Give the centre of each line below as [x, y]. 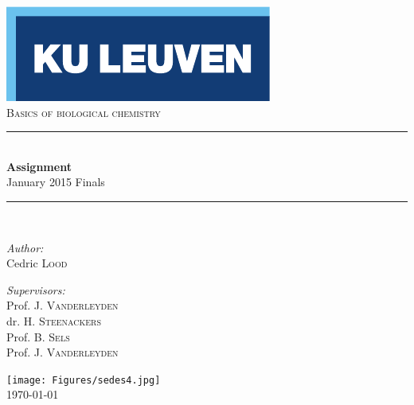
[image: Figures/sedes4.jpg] [84, 380]
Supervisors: [36, 289]
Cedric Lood [37, 263]
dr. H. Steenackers [54, 320]
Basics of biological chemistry [84, 112]
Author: [25, 247]
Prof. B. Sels [38, 336]
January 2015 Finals [56, 182]
